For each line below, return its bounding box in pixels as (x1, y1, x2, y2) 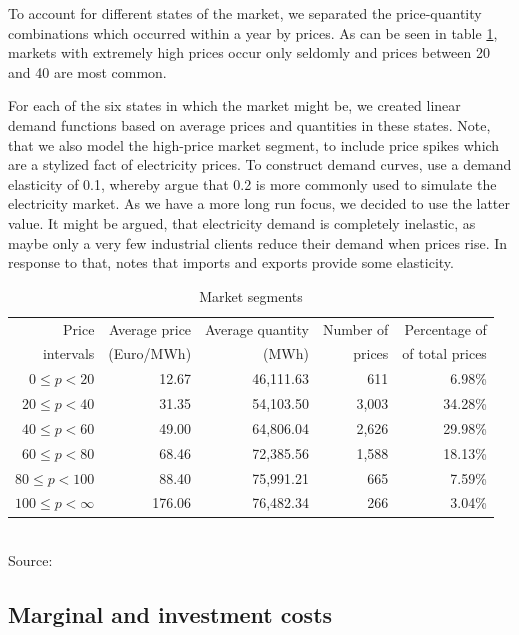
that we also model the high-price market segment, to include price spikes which (8, 134, 500, 155)
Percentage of (404, 318, 487, 339)
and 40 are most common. (8, 61, 167, 82)
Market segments (199, 285, 303, 306)
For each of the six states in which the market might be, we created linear (8, 95, 461, 116)
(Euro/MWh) (108, 343, 192, 364)
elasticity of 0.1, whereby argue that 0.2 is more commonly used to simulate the (8, 173, 497, 194)
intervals (42, 343, 95, 364)
